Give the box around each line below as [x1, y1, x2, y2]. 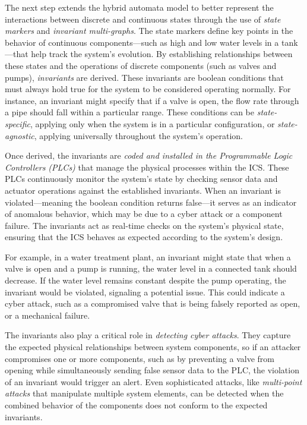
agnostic [5, 129, 34, 141]
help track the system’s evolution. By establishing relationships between [31, 48, 293, 60]
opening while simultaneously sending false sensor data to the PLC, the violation [5, 364, 299, 376]
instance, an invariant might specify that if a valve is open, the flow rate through [5, 94, 299, 106]
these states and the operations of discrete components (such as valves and [5, 59, 277, 71]
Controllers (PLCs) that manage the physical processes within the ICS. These [5, 160, 289, 173]
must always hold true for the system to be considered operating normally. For [5, 83, 291, 95]
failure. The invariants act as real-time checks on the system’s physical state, [5, 219, 284, 231]
